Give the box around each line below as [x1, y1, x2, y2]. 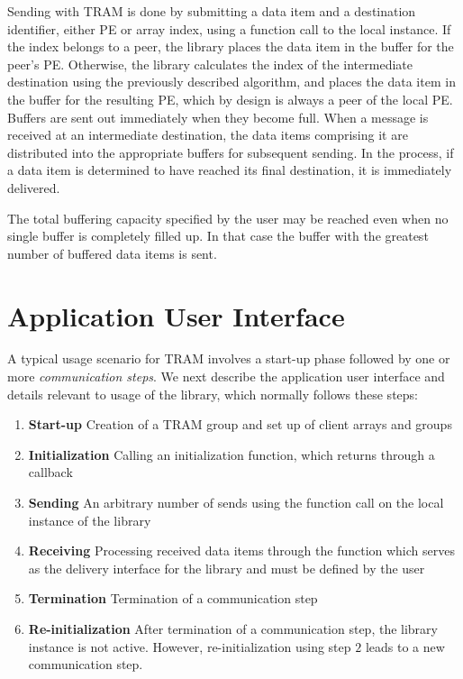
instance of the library [28, 510, 151, 529]
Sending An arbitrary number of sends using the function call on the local [28, 493, 444, 511]
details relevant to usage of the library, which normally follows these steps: [7, 384, 418, 403]
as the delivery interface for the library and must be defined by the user [28, 558, 425, 577]
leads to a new [365, 637, 445, 656]
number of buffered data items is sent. [7, 243, 217, 262]
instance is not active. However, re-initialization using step [28, 637, 351, 656]
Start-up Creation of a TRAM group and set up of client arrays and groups [28, 415, 452, 434]
